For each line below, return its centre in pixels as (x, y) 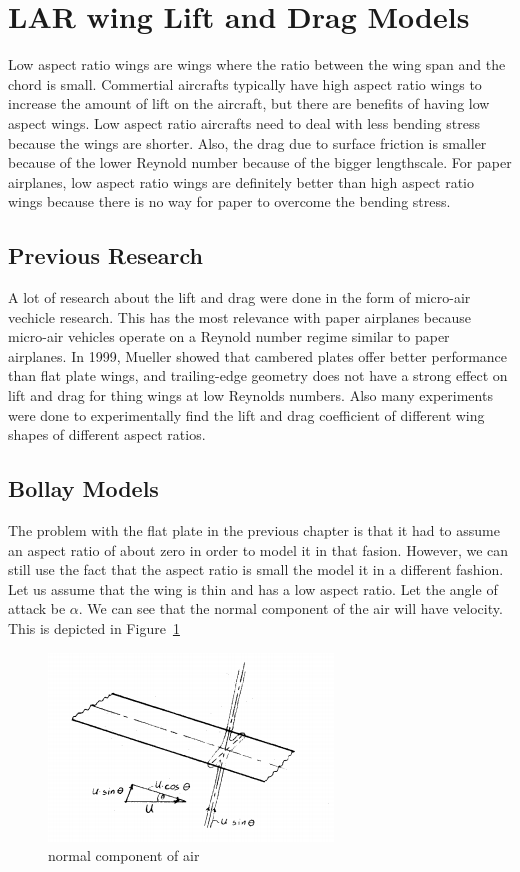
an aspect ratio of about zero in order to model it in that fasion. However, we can (258, 549)
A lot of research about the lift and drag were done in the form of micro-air (239, 297)
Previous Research (106, 255)
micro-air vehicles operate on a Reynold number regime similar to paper (229, 336)
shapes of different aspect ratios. (107, 434)
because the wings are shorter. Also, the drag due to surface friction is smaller (247, 142)
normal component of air (124, 855)
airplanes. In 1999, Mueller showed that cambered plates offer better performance (258, 355)
